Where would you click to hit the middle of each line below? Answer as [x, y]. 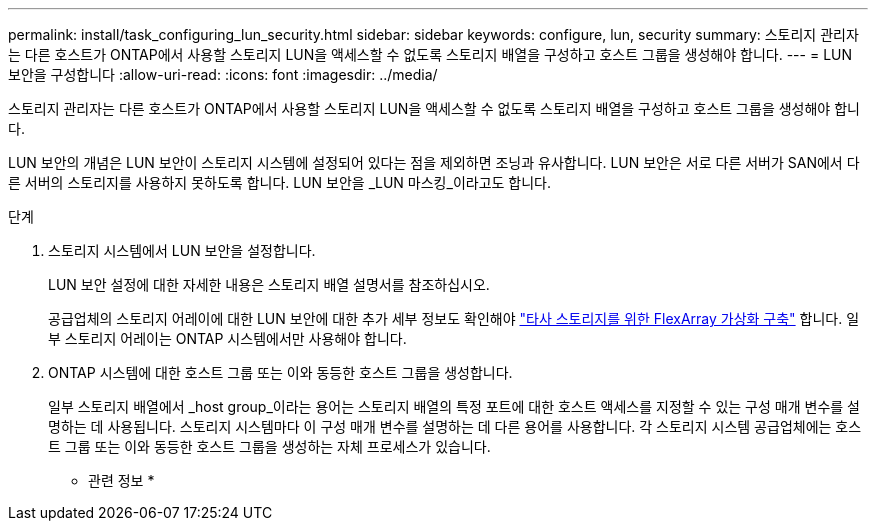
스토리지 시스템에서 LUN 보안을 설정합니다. [182, 250]
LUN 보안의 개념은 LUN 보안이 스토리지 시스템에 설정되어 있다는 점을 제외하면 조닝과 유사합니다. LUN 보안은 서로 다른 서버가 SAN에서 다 [434, 162]
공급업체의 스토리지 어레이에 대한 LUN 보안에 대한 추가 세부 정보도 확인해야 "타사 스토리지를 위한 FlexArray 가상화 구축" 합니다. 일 [454, 318]
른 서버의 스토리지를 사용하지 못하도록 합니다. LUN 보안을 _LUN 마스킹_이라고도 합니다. [280, 182]
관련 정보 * [121, 480]
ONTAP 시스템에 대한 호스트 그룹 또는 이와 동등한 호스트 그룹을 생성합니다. [280, 372]
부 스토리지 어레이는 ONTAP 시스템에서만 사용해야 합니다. [227, 338]
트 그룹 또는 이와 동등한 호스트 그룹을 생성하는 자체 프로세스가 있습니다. [269, 446]
